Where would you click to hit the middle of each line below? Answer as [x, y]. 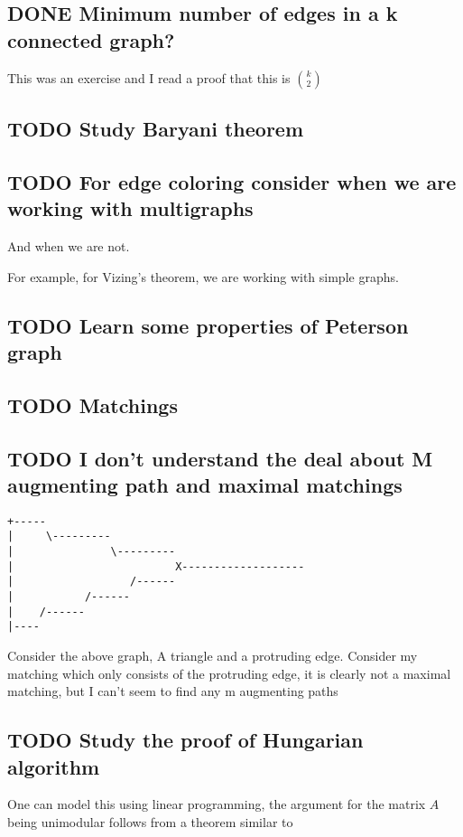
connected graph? [91, 39]
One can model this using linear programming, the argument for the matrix [217, 804]
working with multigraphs [130, 208]
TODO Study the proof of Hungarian [185, 740]
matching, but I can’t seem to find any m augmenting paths [173, 691]
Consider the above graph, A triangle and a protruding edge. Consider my [213, 655]
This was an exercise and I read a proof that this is [149, 77]
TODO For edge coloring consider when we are [232, 181]
